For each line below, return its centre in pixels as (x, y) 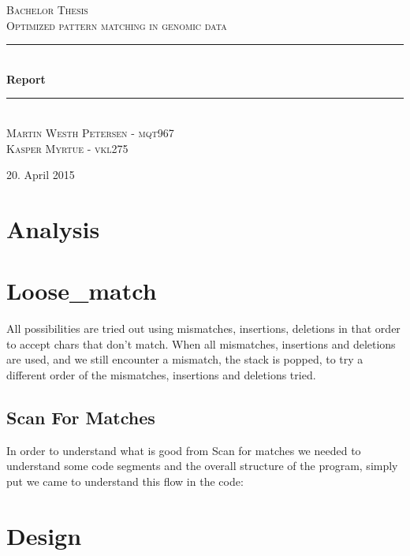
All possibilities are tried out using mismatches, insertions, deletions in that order (203, 328)
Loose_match (82, 291)
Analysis (53, 228)
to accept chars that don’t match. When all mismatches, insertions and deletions (201, 343)
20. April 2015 (41, 175)
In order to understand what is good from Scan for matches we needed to (184, 450)
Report (26, 78)
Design (44, 535)
